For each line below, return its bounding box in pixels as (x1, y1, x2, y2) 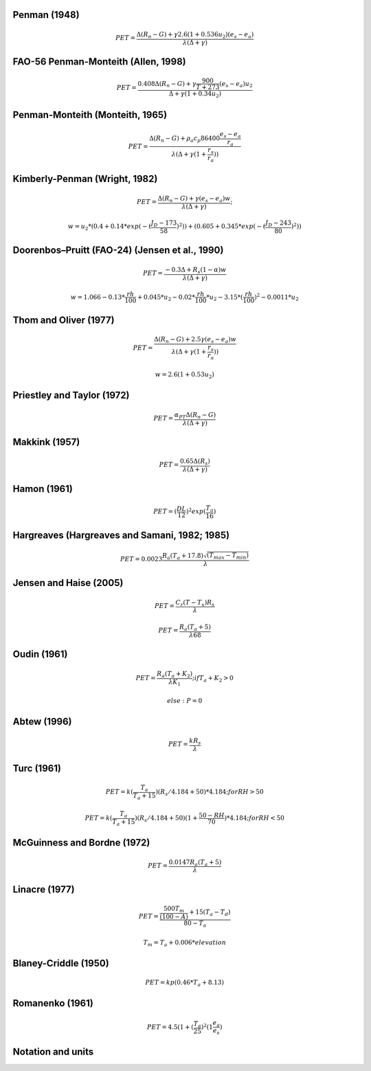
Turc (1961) (12, 763, 62, 774)
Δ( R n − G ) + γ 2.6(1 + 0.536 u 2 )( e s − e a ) (136, 30, 254, 40)
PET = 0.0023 (120, 555, 163, 563)
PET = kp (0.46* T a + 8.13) (145, 979, 225, 988)
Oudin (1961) (12, 649, 68, 660)
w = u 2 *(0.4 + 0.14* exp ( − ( (67, 223, 151, 232)
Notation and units (12, 1046, 94, 1057)
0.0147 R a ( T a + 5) (168, 858, 222, 868)
